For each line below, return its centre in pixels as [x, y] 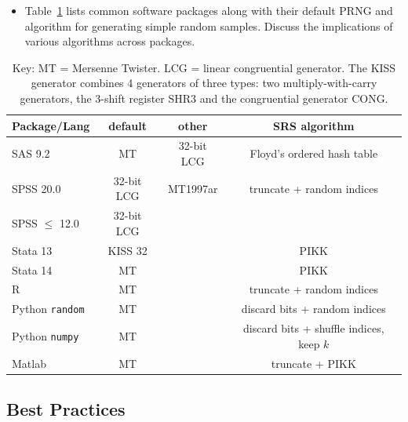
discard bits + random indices [313, 309]
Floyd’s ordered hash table [314, 153]
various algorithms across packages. [110, 41]
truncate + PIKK [313, 363]
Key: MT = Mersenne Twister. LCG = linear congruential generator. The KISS [204, 67]
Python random [48, 309]
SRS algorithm [314, 125]
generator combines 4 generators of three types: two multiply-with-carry [204, 83]
